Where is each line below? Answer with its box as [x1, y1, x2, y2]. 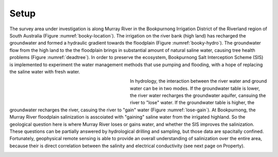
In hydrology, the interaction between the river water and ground [130, 78, 267, 84]
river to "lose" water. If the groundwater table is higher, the [130, 100, 255, 106]
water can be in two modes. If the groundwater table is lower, [130, 85, 260, 91]
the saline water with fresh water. [9, 68, 80, 74]
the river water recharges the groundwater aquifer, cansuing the [130, 92, 266, 99]
